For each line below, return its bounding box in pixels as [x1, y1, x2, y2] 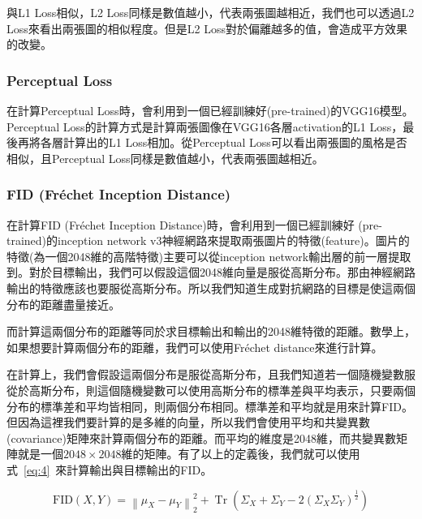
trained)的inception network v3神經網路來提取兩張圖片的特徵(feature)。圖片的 [6, 232, 410, 249]
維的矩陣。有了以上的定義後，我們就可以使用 [121, 445, 360, 462]
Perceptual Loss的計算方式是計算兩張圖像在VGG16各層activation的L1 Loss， [6, 118, 403, 135]
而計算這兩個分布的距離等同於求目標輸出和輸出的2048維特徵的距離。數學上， [6, 323, 416, 340]
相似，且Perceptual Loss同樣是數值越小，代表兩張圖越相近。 [6, 149, 324, 166]
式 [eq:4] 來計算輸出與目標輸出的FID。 [6, 461, 213, 478]
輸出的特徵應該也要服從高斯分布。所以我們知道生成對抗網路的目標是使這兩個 [6, 279, 416, 296]
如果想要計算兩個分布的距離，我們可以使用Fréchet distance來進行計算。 [6, 338, 383, 355]
